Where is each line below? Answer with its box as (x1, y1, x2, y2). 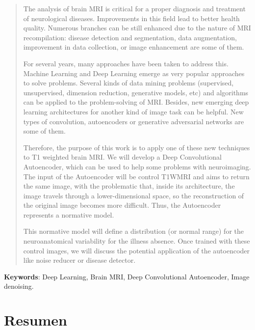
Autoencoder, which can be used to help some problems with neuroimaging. (23, 161, 251, 171)
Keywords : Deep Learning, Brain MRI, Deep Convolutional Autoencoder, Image (4, 271, 250, 281)
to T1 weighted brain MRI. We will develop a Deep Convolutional (23, 152, 222, 162)
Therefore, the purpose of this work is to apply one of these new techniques (23, 142, 250, 152)
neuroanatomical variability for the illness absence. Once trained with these (23, 236, 250, 246)
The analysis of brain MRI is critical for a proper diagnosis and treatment (23, 3, 246, 13)
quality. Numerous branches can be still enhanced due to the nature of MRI (23, 23, 251, 33)
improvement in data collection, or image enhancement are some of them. (23, 42, 244, 52)
